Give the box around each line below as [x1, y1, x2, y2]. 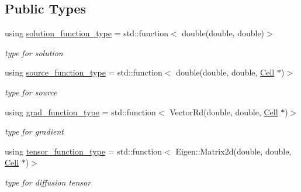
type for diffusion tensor [5, 176, 91, 188]
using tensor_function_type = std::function [5, 145, 162, 157]
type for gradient [5, 125, 64, 138]
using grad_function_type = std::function [5, 105, 156, 118]
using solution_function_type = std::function [5, 27, 168, 39]
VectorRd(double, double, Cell [169, 105, 278, 118]
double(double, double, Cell [176, 66, 275, 78]
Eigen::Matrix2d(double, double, [175, 145, 292, 157]
